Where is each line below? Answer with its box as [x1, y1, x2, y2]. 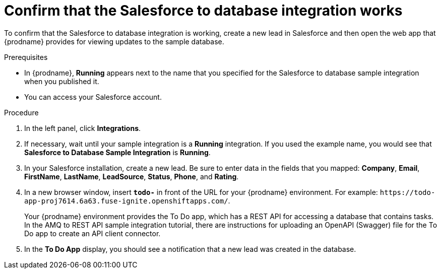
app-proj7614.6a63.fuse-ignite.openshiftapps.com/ [24, 196, 228, 205]
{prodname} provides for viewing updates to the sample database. [4, 37, 224, 46]
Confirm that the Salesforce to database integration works [4, 2, 403, 19]
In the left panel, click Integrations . [24, 123, 141, 132]
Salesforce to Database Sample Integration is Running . [24, 148, 211, 157]
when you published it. [24, 77, 99, 86]
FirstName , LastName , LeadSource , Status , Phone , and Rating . [24, 172, 239, 181]
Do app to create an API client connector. [24, 229, 161, 238]
